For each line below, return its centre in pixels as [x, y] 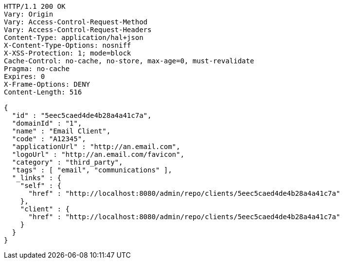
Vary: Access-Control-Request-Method [76, 22]
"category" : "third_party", [67, 162]
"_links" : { [37, 178]
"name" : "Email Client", [61, 131]
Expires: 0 [25, 76]
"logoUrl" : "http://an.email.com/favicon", [98, 154]
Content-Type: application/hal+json [74, 38]
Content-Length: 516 [43, 92]
